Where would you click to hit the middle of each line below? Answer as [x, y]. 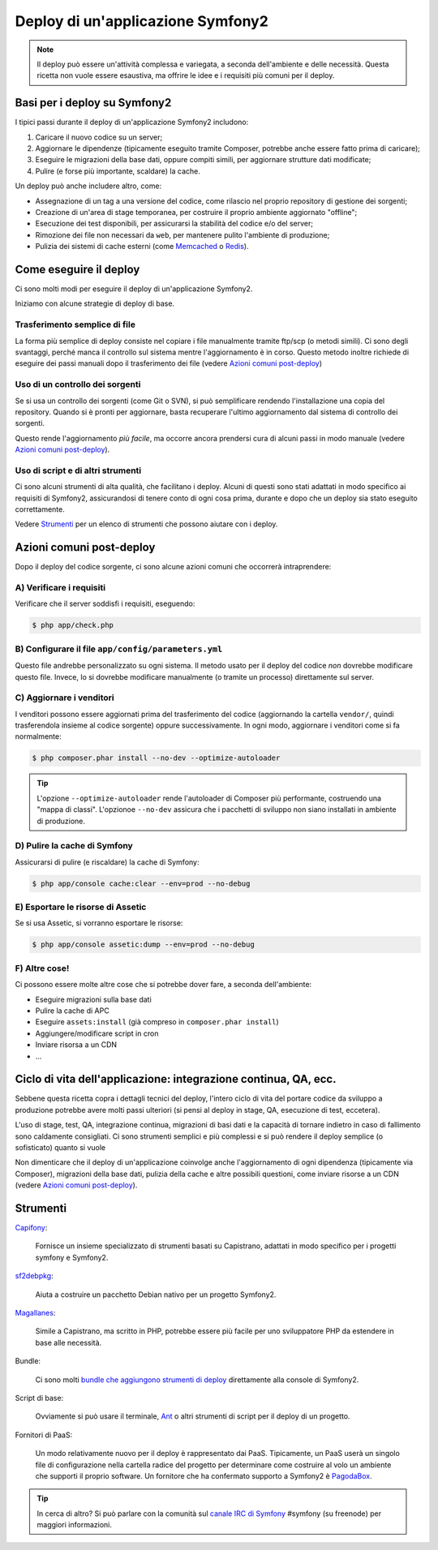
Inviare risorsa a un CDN [76, 1045]
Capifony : [31, 1228]
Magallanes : [35, 1313]
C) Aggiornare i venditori [64, 698]
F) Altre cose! [42, 968]
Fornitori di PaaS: [44, 1435]
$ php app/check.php [73, 625]
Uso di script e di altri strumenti [78, 470]
